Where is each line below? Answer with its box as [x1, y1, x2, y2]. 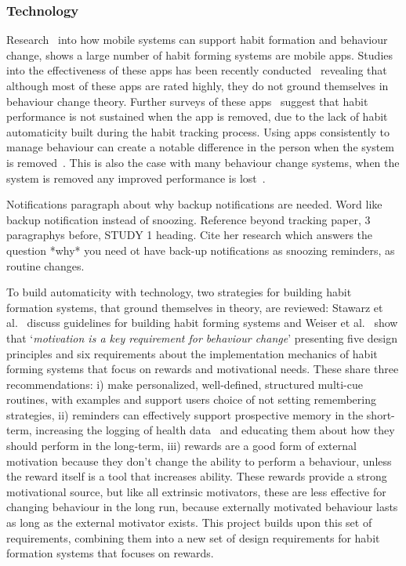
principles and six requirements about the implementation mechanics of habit [6, 345, 378, 361]
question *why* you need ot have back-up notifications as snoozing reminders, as [6, 241, 395, 258]
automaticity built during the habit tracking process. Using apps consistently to [6, 123, 390, 140]
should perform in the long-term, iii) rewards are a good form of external [6, 437, 357, 454]
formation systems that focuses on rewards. [6, 545, 214, 561]
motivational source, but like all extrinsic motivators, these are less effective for [6, 483, 386, 499]
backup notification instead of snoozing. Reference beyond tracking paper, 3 [6, 211, 371, 227]
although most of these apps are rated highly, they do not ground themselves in [6, 78, 389, 93]
